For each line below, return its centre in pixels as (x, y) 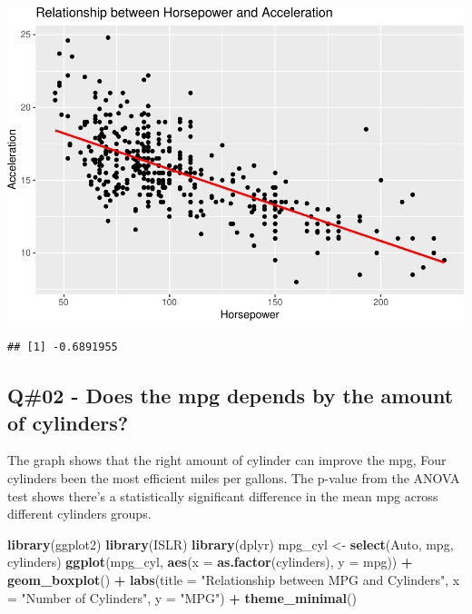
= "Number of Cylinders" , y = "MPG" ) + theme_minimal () (182, 597)
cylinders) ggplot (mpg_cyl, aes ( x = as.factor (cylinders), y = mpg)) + (210, 562)
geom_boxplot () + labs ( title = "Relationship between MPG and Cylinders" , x (234, 580)
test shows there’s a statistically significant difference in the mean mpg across (223, 495)
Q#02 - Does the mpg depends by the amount (231, 396)
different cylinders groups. (79, 514)
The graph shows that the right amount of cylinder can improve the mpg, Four (227, 460)
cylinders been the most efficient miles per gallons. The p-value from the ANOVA (234, 478)
